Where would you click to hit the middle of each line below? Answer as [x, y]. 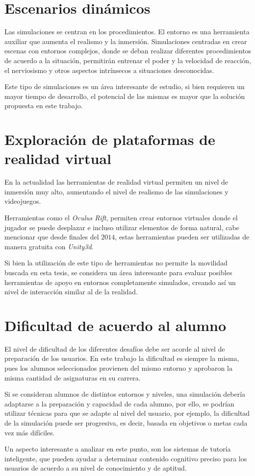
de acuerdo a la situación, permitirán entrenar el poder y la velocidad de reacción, [128, 60]
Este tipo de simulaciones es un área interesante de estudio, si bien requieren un [125, 86]
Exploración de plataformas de [110, 139]
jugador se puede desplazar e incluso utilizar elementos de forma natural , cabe [122, 227]
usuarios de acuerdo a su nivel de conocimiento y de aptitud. [96, 468]
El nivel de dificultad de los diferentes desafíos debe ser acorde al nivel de [115, 348]
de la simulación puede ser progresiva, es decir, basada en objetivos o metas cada [126, 423]
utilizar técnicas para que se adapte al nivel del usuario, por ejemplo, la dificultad [127, 413]
